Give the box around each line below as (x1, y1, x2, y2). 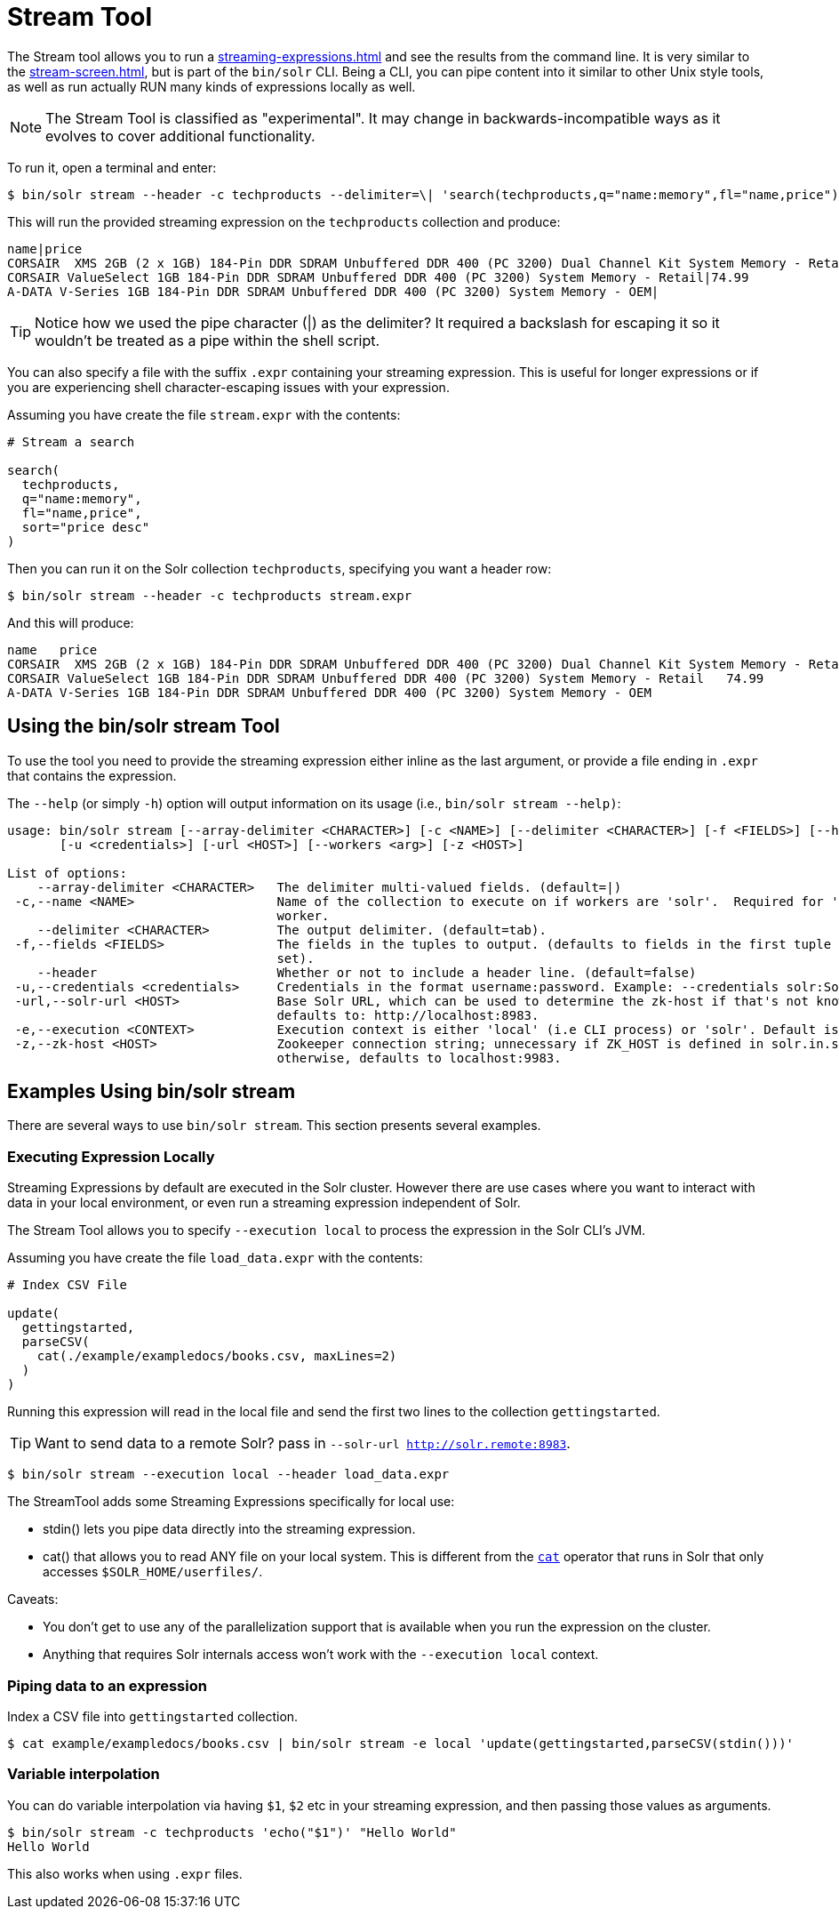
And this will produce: (7, 614, 134, 630)
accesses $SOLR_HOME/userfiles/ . (43, 1564, 263, 1580)
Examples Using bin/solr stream (7, 1080, 296, 1103)
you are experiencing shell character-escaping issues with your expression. (7, 379, 450, 395)
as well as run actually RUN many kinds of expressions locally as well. (7, 78, 416, 94)
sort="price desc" (21, 519, 150, 534)
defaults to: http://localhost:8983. (276, 1007, 539, 1022)
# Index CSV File (7, 1278, 127, 1293)
